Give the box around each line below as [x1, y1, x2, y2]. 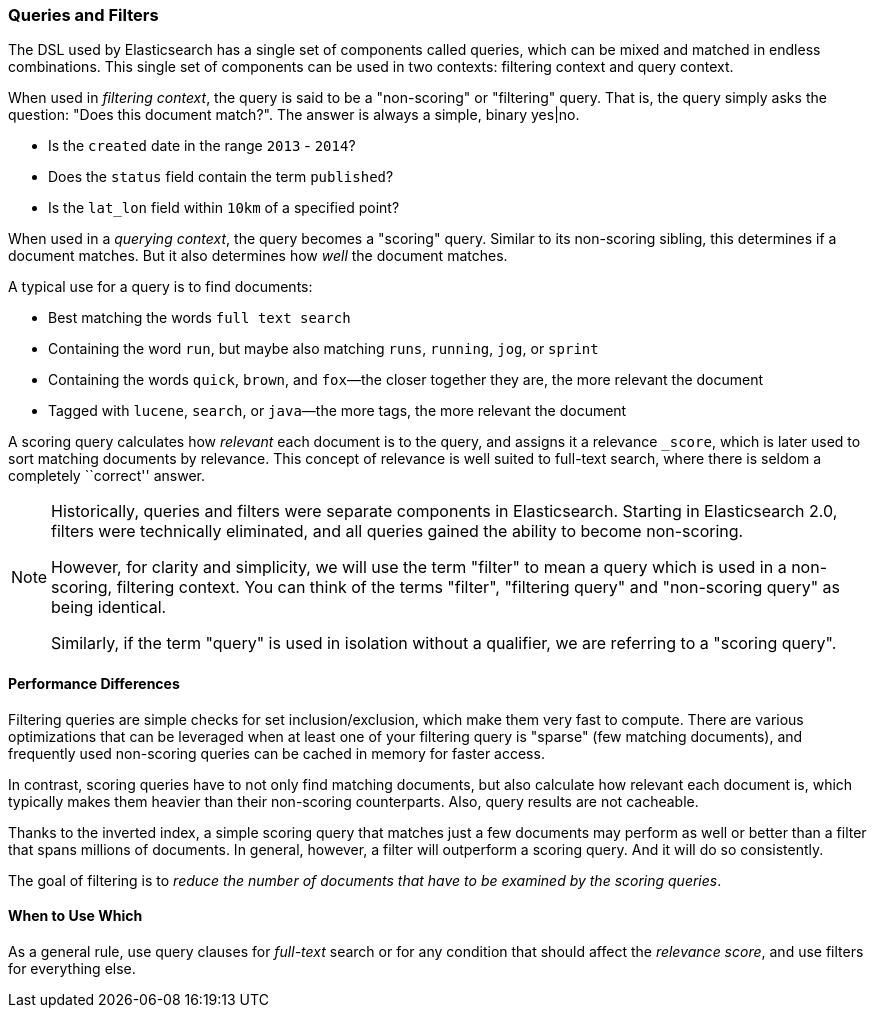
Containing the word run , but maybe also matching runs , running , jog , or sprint [48, 340, 599, 358]
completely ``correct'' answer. [8, 467, 205, 485]
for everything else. [8, 959, 136, 977]
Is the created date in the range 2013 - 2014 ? [48, 137, 356, 155]
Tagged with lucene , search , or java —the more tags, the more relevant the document [48, 402, 627, 420]
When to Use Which [8, 907, 143, 925]
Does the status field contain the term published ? [48, 168, 394, 186]
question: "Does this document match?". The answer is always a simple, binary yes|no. [8, 106, 580, 124]
